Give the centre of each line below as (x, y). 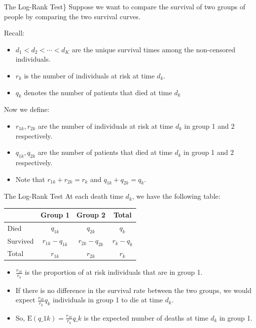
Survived (21, 240)
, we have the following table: (176, 196)
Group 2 (91, 215)
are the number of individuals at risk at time (106, 126)
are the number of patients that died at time (105, 152)
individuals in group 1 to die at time (108, 300)
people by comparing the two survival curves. (72, 16)
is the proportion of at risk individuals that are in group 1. (114, 272)
